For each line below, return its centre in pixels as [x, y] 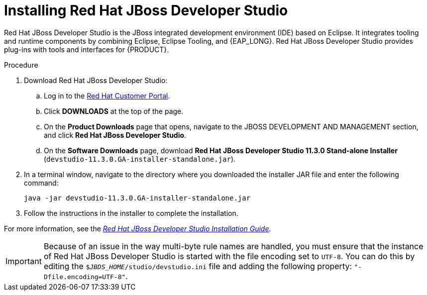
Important [24, 261]
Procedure [21, 65]
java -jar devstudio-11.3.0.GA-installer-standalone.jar [137, 198]
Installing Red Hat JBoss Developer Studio [146, 10]
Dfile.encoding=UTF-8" [85, 277]
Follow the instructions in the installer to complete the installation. [131, 213]
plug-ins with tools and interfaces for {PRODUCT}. [87, 49]
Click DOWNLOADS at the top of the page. [114, 111]
